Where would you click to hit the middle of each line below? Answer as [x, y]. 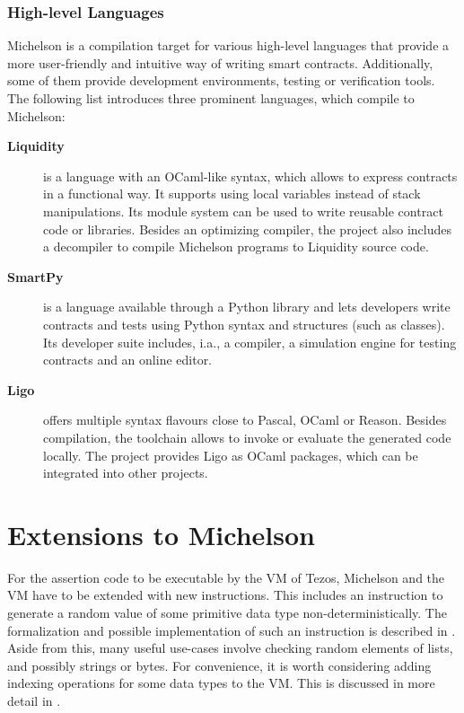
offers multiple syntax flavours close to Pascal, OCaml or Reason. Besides [245, 420]
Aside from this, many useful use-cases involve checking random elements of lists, [230, 648]
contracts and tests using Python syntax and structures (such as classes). [244, 324]
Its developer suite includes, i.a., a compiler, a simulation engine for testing [250, 342]
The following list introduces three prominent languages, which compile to [211, 98]
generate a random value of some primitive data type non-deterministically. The [227, 612]
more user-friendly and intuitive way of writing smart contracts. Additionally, [220, 62]
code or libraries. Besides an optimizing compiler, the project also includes [247, 229]
